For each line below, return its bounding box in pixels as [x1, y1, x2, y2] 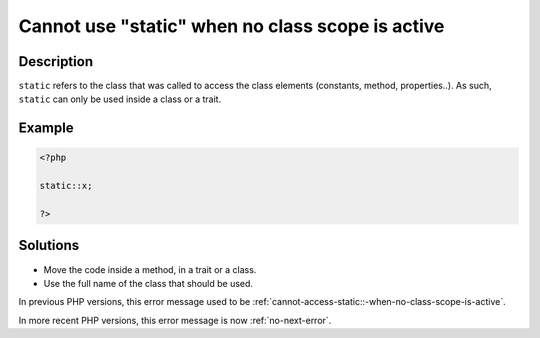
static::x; [39, 180, 93, 192]
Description [18, 53, 94, 70]
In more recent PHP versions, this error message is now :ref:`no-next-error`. [18, 314, 332, 326]
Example [18, 120, 74, 137]
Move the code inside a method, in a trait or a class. [43, 263, 257, 275]
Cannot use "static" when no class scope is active [18, 15, 445, 37]
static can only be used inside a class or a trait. [18, 93, 222, 105]
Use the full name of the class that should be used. [43, 277, 254, 289]
